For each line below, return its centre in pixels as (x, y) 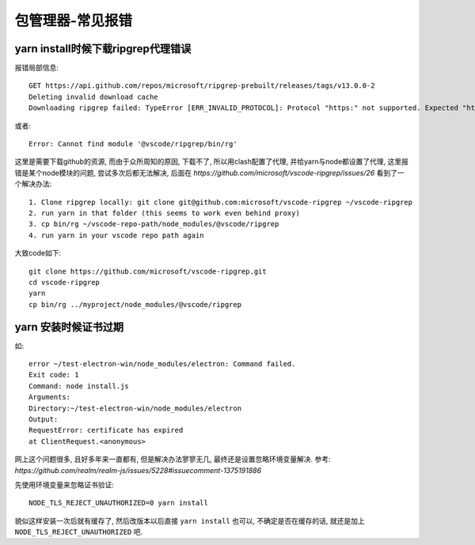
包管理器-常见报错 (74, 21)
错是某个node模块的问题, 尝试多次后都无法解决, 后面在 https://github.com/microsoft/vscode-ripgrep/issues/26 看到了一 (210, 172)
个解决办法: (33, 184)
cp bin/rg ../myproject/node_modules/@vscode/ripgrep (135, 304)
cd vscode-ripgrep (65, 282)
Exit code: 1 (54, 375)
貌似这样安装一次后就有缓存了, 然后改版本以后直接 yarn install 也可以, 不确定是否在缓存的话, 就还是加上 (190, 520)
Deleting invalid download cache (93, 97)
